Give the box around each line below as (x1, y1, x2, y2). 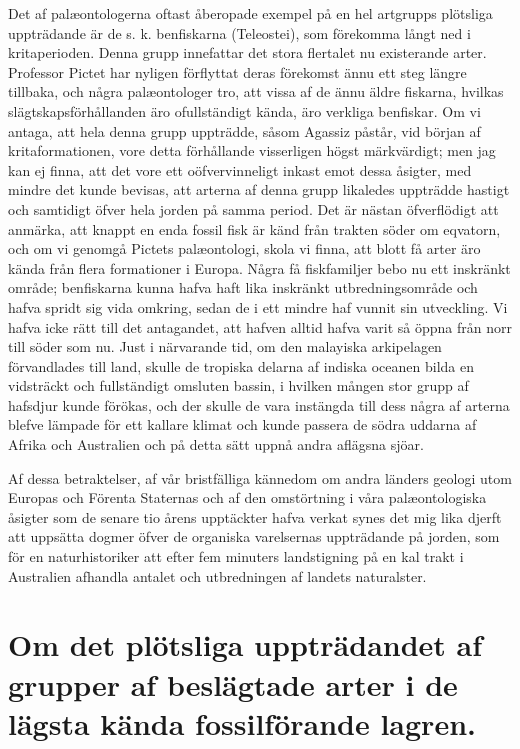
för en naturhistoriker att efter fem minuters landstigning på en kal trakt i (8, 546, 464, 567)
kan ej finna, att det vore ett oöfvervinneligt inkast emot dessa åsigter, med (8, 159, 472, 180)
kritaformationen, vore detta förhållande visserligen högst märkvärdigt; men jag (8, 140, 496, 161)
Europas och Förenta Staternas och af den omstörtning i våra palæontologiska (8, 487, 487, 508)
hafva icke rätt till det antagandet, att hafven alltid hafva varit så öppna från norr (8, 316, 512, 337)
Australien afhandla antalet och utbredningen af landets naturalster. (8, 565, 427, 586)
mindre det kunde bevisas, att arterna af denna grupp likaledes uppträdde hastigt (8, 179, 510, 200)
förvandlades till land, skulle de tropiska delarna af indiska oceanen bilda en (8, 355, 474, 376)
